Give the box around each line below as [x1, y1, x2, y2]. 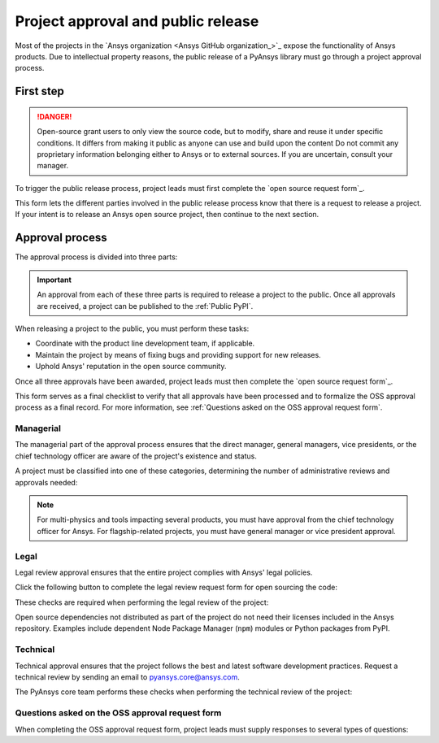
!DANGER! [37, 111, 72, 121]
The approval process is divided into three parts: [15, 252, 178, 262]
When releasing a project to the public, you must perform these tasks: [15, 324, 250, 333]
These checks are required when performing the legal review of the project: [15, 597, 269, 607]
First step [15, 85, 64, 98]
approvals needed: [15, 477, 78, 487]
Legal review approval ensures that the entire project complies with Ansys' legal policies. [15, 567, 313, 577]
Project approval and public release [15, 12, 259, 30]
